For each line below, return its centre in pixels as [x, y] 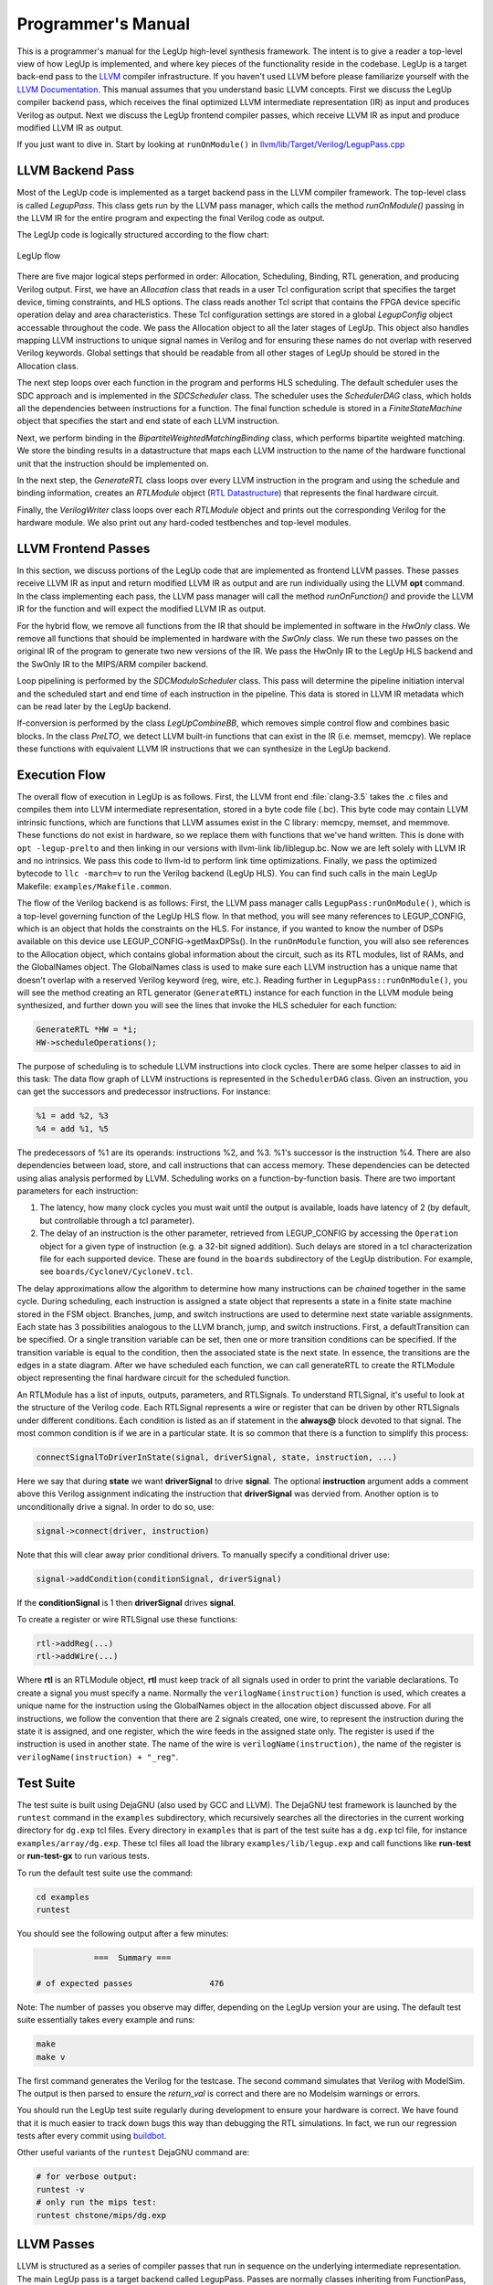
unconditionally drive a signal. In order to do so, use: [115, 1506]
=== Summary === [132, 1957]
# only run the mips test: [96, 2202]
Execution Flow [62, 775]
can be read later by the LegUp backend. [94, 706]
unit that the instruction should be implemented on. [113, 463]
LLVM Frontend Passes [84, 548]
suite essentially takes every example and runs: [106, 2020]
